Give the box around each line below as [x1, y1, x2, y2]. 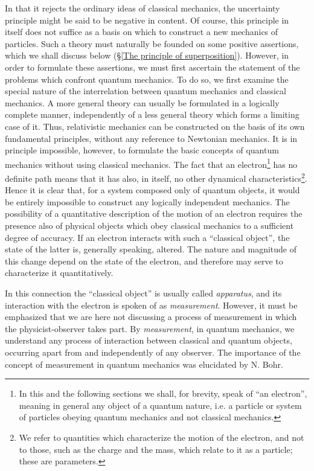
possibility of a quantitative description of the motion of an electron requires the [5, 207, 303, 220]
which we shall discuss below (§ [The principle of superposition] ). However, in [5, 49, 289, 62]
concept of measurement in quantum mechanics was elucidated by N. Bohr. [5, 357, 283, 370]
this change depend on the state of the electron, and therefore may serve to [5, 254, 283, 267]
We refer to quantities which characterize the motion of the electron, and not [19, 431, 304, 443]
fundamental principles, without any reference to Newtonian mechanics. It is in [5, 132, 298, 144]
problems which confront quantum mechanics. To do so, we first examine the [5, 72, 289, 85]
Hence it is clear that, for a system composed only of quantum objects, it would [5, 184, 300, 196]
